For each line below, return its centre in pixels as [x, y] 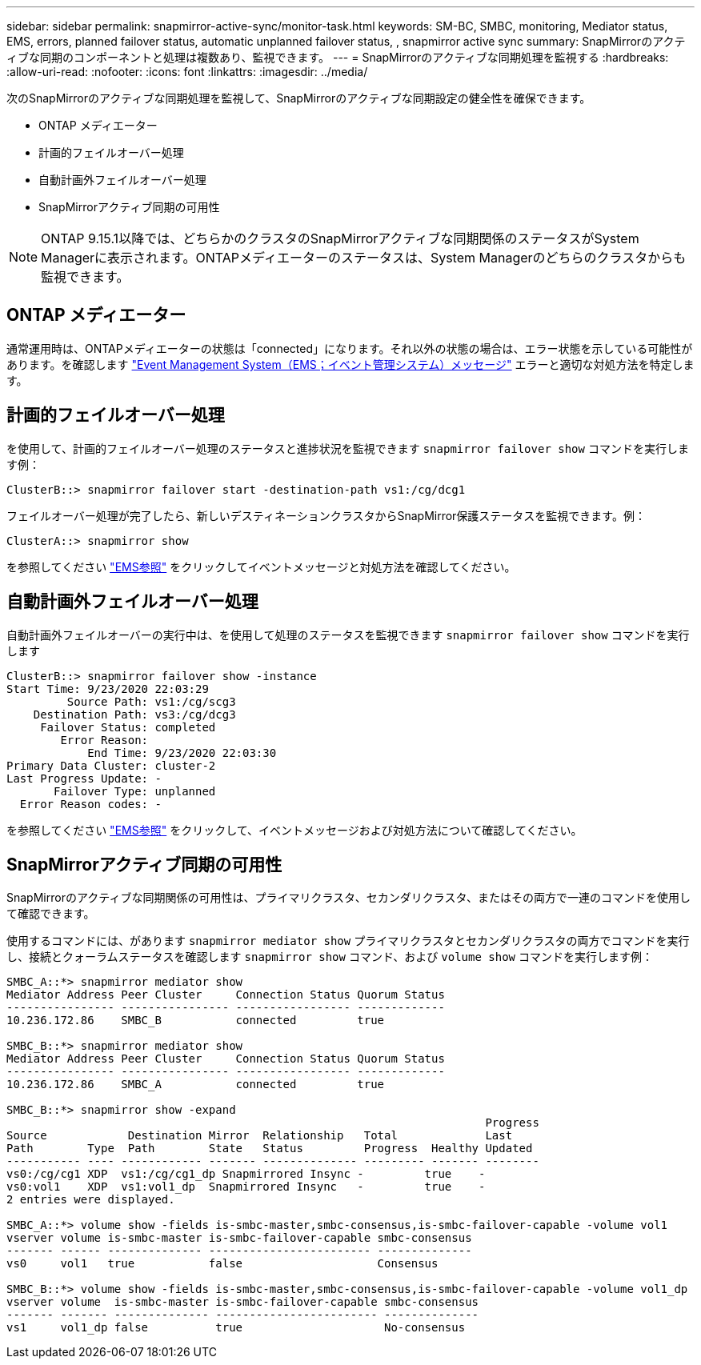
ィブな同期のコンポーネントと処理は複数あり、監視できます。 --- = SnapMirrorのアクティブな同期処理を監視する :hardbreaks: [338, 57]
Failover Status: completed [128, 727]
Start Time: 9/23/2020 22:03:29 [108, 689]
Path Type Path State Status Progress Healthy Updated [270, 1149]
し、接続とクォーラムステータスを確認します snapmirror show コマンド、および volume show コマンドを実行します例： [330, 957]
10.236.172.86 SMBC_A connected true [196, 1085]
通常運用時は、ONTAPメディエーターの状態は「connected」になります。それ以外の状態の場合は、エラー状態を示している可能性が [350, 348]
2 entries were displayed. [91, 1200]
